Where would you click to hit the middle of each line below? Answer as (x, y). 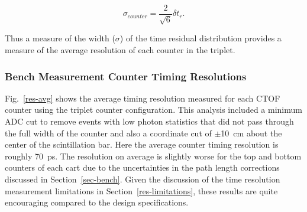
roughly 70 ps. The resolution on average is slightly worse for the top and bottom (153, 156)
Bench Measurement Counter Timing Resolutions (126, 76)
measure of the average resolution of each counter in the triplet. (120, 50)
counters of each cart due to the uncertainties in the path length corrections (142, 167)
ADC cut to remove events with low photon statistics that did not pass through (149, 121)
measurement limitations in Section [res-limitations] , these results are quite (141, 190)
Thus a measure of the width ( (60, 38)
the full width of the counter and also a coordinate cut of (108, 133)
